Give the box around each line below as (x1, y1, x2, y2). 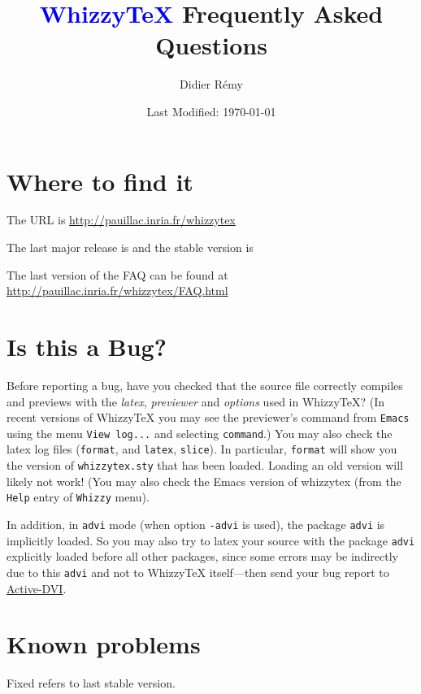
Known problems (7, 627, 201, 661)
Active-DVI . (7, 579, 67, 596)
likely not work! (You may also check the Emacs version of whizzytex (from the (7, 472, 401, 489)
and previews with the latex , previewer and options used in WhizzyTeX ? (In (7, 393, 385, 410)
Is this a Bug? (7, 330, 167, 362)
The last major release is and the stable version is (7, 239, 254, 256)
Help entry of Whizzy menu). (7, 488, 150, 505)
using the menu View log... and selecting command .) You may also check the (7, 424, 393, 441)
